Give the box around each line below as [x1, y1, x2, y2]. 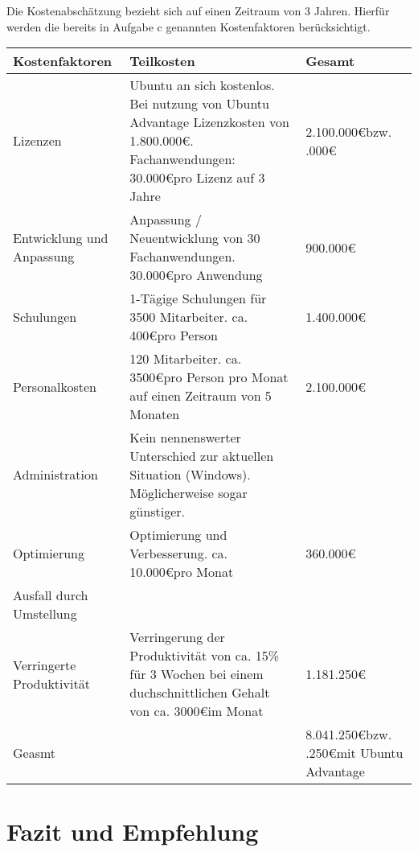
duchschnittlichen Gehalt [129, 683, 270, 702]
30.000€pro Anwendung [129, 265, 263, 285]
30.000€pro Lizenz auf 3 [129, 168, 265, 187]
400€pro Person [129, 326, 218, 345]
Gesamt [305, 51, 355, 71]
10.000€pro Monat [129, 562, 234, 582]
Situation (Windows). [129, 465, 251, 484]
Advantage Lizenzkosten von [129, 113, 289, 132]
